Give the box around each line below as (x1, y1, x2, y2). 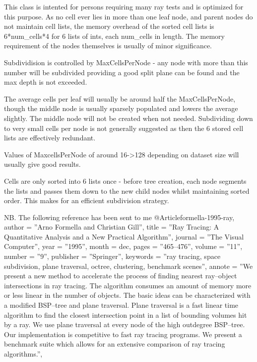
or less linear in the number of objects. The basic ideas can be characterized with (4, 290, 251, 300)
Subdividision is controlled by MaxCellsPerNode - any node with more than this (4, 57, 248, 67)
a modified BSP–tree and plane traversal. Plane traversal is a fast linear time (4, 300, 239, 310)
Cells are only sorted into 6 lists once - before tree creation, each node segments (4, 175, 247, 186)
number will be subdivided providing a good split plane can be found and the (4, 67, 240, 77)
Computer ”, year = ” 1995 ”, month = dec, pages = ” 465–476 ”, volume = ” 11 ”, (4, 241, 243, 251)
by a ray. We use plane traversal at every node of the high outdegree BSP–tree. (4, 319, 245, 330)
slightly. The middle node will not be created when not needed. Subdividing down (4, 113, 253, 123)
